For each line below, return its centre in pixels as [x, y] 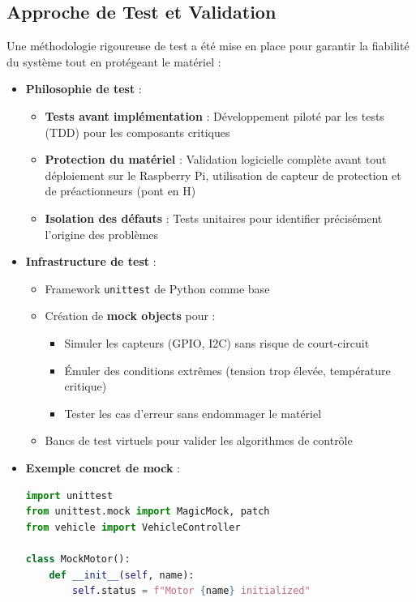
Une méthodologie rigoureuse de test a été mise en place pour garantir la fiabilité [208, 46]
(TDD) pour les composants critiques [137, 132]
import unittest [69, 495]
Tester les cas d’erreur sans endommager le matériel [193, 413]
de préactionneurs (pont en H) [120, 191]
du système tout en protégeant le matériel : [114, 61]
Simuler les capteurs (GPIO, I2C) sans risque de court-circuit [217, 342]
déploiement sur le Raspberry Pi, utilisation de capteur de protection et [223, 175]
